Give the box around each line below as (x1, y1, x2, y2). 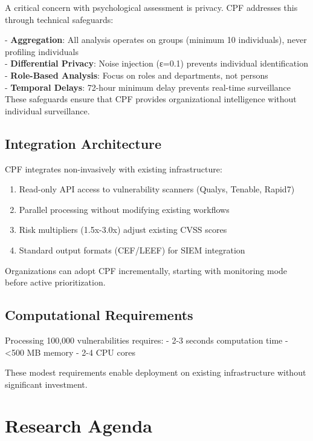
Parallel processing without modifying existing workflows (19, 203, 230, 215)
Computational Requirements (5, 305, 193, 324)
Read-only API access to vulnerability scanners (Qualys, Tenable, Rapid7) (19, 183, 295, 195)
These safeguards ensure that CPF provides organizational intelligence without (5, 93, 297, 105)
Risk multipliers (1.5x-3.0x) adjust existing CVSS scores (19, 223, 227, 236)
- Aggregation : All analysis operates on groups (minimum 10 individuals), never (5, 33, 307, 46)
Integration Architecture (5, 134, 162, 152)
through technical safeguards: (5, 13, 114, 25)
